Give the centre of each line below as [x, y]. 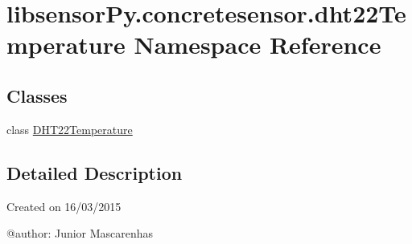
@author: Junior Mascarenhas [80, 233]
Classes [37, 95]
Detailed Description [95, 172]
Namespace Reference [257, 45]
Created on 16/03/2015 [64, 206]
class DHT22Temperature [70, 129]
